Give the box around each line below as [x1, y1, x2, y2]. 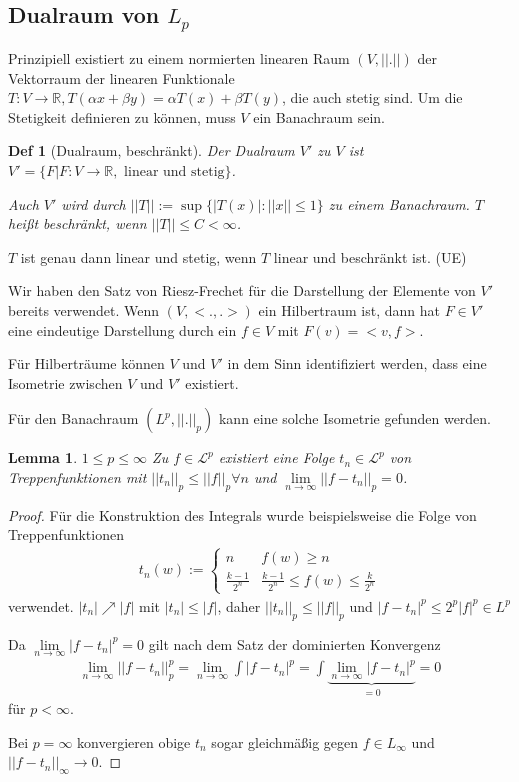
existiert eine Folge [218, 447, 335, 468]
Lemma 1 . [8, 447, 78, 468]
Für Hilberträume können [8, 353, 165, 374]
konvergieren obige [77, 731, 191, 752]
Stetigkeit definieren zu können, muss [8, 106, 236, 127]
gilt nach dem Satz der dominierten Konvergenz [148, 633, 441, 654]
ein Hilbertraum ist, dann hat [258, 299, 441, 320]
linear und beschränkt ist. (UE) [273, 246, 467, 267]
